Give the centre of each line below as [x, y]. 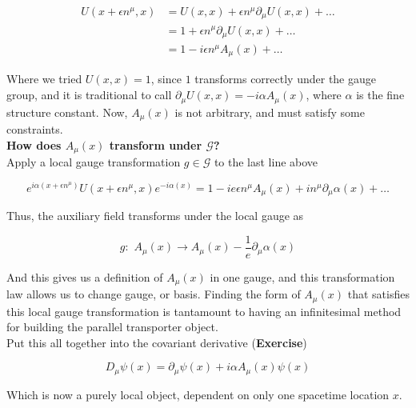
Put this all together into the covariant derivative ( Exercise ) [157, 342]
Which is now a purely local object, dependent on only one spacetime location [198, 394]
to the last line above [266, 162]
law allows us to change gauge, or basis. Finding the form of [154, 294]
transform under [156, 144]
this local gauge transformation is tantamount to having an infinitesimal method [204, 311]
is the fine [380, 95]
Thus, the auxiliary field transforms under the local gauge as [155, 216]
